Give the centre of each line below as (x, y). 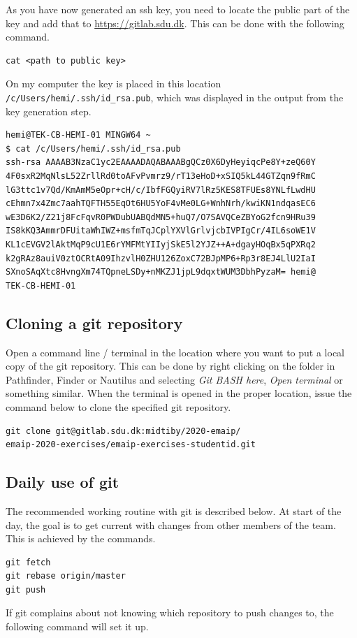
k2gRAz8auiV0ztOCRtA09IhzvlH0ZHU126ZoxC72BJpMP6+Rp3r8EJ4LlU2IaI (161, 258)
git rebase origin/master (66, 576)
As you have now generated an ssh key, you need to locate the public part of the (178, 9)
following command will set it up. (77, 626)
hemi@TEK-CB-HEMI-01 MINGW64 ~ (78, 135)
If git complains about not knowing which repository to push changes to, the (170, 612)
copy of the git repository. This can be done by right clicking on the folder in (170, 366)
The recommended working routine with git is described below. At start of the (174, 510)
